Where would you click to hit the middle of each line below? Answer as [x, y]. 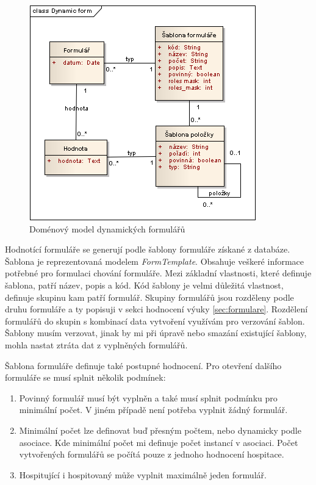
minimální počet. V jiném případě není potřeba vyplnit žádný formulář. [153, 410]
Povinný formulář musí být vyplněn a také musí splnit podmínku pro [148, 397]
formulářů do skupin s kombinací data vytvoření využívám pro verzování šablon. [155, 321]
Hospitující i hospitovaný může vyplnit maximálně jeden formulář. [143, 474]
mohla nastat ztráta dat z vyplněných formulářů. [96, 344]
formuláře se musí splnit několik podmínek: [85, 377]
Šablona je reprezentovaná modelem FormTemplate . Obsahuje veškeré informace [155, 261]
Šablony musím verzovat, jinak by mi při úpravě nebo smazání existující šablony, [156, 333]
